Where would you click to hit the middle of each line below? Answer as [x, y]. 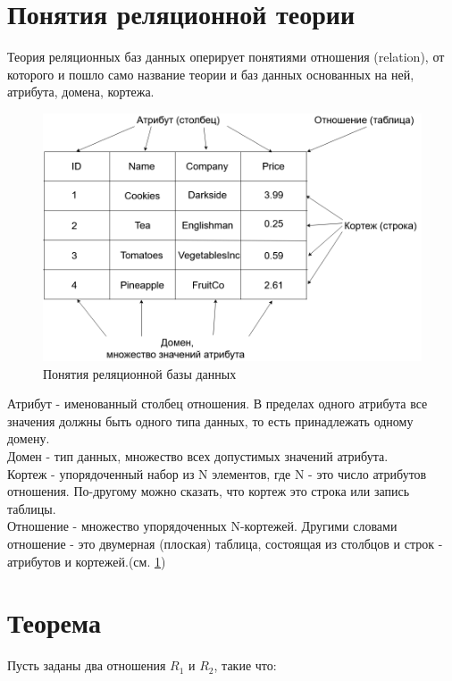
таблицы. [32, 508]
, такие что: [245, 665]
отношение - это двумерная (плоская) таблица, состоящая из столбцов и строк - [225, 543]
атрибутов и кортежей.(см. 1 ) [87, 561]
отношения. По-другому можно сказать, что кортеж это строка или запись [209, 491]
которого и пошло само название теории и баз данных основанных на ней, [211, 74]
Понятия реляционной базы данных [140, 373]
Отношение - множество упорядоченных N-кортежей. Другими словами [202, 526]
